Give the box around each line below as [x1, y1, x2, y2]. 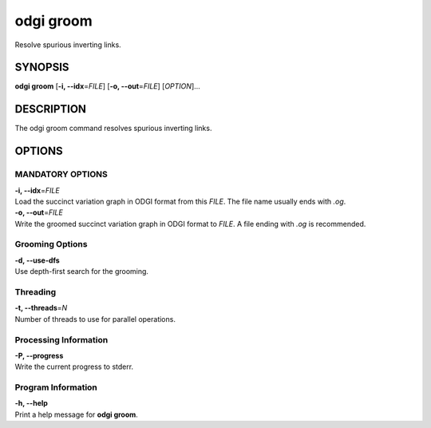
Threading [14, 286, 57, 297]
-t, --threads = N [14, 303, 68, 313]
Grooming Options [14, 239, 88, 250]
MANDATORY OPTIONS [14, 168, 108, 180]
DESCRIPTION [14, 102, 87, 116]
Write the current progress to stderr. [14, 362, 134, 371]
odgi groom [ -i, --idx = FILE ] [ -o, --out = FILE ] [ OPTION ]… [14, 81, 201, 91]
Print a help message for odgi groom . [14, 410, 139, 419]
